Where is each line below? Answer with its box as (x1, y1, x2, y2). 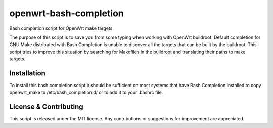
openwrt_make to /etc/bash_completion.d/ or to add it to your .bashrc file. (9, 89, 163, 96)
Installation (9, 69, 45, 77)
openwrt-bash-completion (9, 8, 124, 19)
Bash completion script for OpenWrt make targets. (9, 25, 114, 31)
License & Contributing (9, 103, 83, 111)
